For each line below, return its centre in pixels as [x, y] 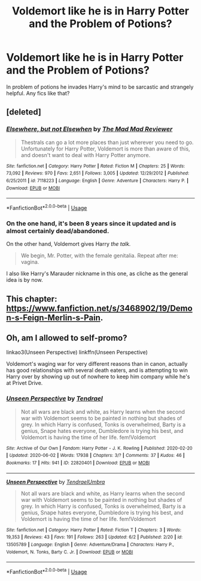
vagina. [30, 262]
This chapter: [32, 299]
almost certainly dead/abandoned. [58, 231]
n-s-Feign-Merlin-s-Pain [53, 317]
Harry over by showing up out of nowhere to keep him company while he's [98, 377]
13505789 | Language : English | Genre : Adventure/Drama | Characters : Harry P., [90, 544]
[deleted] [24, 112]
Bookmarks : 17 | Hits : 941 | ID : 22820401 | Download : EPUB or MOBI [78, 463]
